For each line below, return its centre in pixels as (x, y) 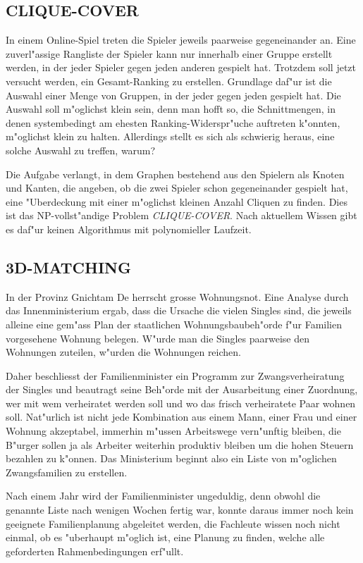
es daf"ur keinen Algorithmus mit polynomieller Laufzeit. (129, 229)
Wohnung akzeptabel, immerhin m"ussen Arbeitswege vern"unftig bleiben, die (173, 431)
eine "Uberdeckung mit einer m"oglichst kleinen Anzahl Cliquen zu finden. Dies (177, 201)
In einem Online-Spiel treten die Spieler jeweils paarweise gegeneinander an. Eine (181, 40)
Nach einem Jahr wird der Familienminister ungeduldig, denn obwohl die (163, 496)
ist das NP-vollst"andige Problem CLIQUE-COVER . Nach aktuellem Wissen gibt (181, 215)
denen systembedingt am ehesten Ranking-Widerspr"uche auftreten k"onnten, (173, 122)
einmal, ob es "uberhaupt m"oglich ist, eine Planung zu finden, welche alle (165, 537)
